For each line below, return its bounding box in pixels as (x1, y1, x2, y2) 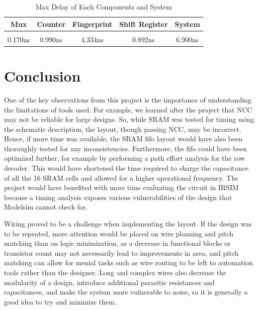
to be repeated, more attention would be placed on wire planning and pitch (4, 228, 234, 238)
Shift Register (119, 18, 168, 29)
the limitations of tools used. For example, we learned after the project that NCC (4, 104, 253, 114)
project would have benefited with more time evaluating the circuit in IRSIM (4, 182, 239, 193)
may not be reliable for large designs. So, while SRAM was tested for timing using (4, 114, 255, 124)
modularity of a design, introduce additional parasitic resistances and (4, 277, 215, 287)
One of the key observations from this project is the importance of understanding (4, 94, 252, 104)
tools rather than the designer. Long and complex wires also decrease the (4, 267, 227, 277)
